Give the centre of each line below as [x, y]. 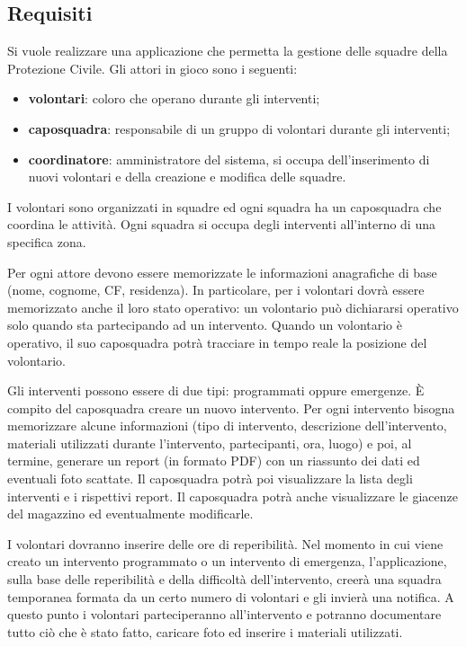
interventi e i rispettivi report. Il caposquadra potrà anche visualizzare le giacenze [233, 496]
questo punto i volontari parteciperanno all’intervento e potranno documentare [224, 614]
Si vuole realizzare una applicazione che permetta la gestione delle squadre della [228, 51]
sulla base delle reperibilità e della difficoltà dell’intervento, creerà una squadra [224, 579]
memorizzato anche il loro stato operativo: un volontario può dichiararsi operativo [233, 307]
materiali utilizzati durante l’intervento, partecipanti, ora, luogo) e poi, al [210, 443]
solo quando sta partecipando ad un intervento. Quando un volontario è [205, 325]
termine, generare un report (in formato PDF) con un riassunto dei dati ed [214, 461]
